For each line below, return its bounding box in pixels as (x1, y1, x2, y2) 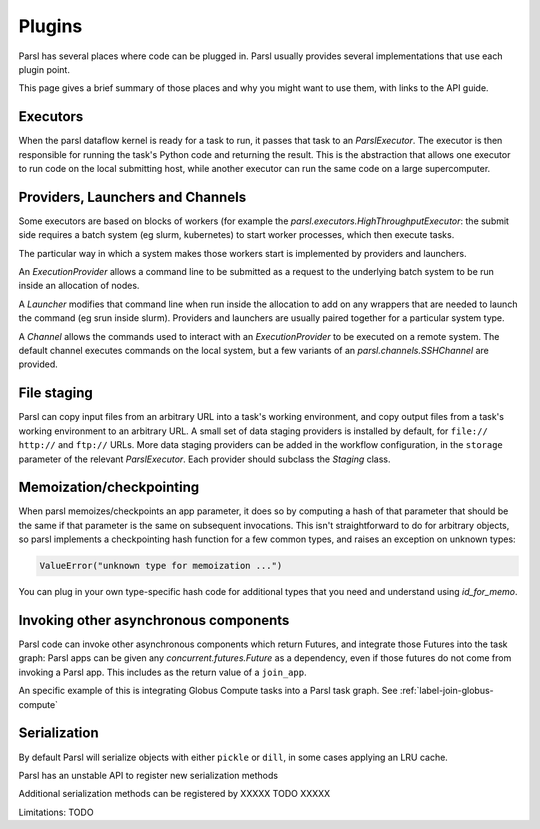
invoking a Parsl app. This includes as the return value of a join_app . (18, 666, 307, 678)
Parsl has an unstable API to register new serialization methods (18, 769, 279, 781)
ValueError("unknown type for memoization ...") (39, 560, 283, 572)
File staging (18, 385, 94, 402)
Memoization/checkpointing (18, 479, 200, 496)
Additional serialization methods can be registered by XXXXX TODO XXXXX (18, 788, 331, 800)
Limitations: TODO (18, 806, 94, 818)
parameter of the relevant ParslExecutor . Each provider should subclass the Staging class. (18, 453, 391, 465)
